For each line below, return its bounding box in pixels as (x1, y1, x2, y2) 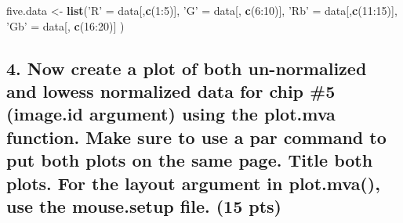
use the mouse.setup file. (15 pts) (6, 193, 281, 218)
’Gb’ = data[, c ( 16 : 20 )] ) (6, 17, 125, 34)
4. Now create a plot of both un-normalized (6, 56, 367, 80)
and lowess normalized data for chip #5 (6, 78, 336, 103)
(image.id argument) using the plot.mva (6, 102, 336, 126)
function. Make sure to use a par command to (6, 124, 387, 149)
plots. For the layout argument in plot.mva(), (6, 171, 380, 195)
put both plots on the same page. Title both (6, 148, 373, 172)
